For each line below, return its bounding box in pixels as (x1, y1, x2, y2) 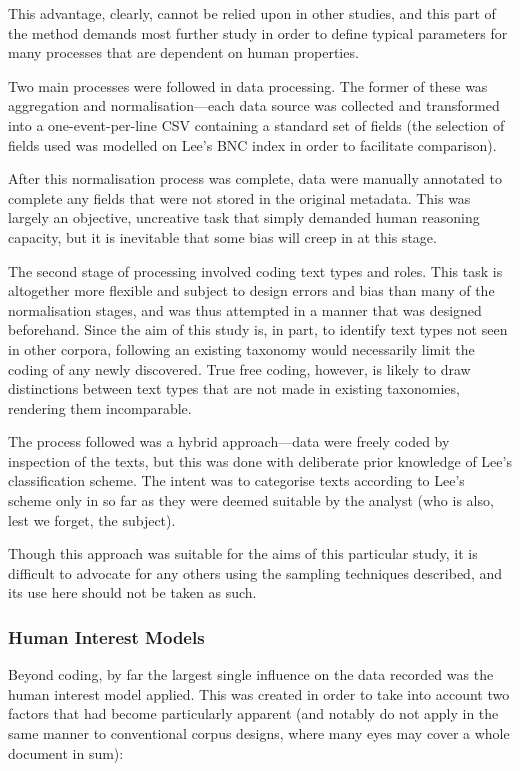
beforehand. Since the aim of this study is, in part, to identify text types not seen (8, 319, 508, 340)
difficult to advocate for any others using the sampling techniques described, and (8, 562, 503, 583)
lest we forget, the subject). (8, 509, 176, 530)
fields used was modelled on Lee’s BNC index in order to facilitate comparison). (8, 134, 497, 155)
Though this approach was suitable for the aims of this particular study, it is (8, 543, 478, 564)
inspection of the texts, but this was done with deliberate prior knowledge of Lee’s (8, 450, 512, 471)
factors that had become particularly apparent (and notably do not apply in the (8, 703, 499, 724)
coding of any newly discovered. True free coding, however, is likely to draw (8, 358, 471, 379)
